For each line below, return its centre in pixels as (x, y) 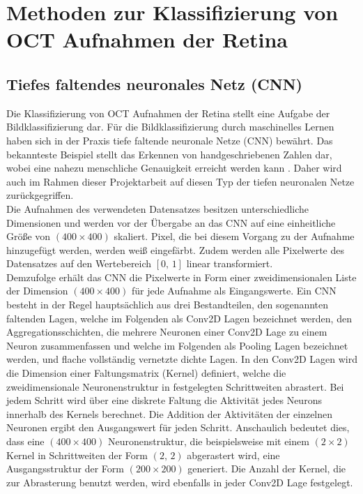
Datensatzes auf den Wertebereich (79, 263)
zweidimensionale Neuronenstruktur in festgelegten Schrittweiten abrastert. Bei (175, 386)
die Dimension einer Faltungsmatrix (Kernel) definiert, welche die (146, 373)
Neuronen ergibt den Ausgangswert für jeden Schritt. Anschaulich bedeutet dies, (178, 427)
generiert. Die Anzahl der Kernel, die (267, 469)
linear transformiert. (230, 263)
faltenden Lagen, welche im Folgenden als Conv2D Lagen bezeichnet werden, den (179, 318)
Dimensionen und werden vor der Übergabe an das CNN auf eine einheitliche (171, 222)
